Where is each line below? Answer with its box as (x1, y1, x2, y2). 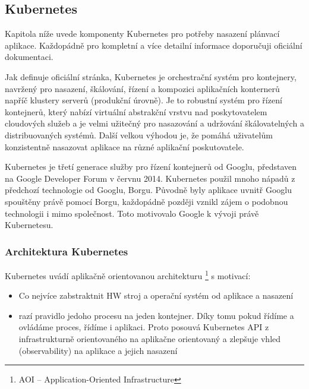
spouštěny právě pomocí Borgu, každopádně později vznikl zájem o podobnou (5, 195, 288, 207)
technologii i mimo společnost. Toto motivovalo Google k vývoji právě (5, 207, 259, 219)
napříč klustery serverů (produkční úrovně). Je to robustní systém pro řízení (5, 94, 282, 106)
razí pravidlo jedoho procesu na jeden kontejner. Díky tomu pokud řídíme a (18, 309, 294, 321)
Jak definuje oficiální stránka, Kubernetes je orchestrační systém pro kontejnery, (5, 70, 297, 83)
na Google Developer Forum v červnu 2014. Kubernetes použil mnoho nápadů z (5, 172, 295, 184)
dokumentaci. (5, 50, 53, 63)
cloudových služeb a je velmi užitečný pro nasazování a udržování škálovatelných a (5, 117, 304, 129)
